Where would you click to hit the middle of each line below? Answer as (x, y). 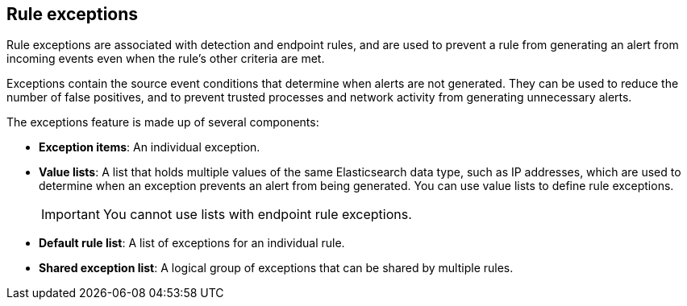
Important (71, 215)
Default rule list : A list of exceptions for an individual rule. (192, 243)
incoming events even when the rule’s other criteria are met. (166, 59)
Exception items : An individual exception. (150, 147)
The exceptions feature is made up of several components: (163, 122)
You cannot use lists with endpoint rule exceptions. (257, 215)
